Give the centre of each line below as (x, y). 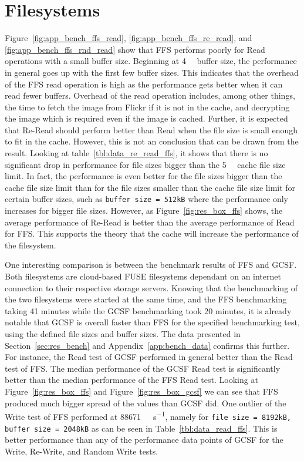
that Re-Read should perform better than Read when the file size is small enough (151, 129)
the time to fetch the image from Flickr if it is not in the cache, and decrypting (147, 107)
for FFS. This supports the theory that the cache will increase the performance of (152, 233)
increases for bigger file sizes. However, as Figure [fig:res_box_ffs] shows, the (144, 211)
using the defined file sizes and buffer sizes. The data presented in (123, 334)
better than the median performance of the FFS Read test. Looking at (131, 380)
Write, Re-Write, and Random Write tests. (82, 451)
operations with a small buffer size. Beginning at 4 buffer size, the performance (151, 61)
